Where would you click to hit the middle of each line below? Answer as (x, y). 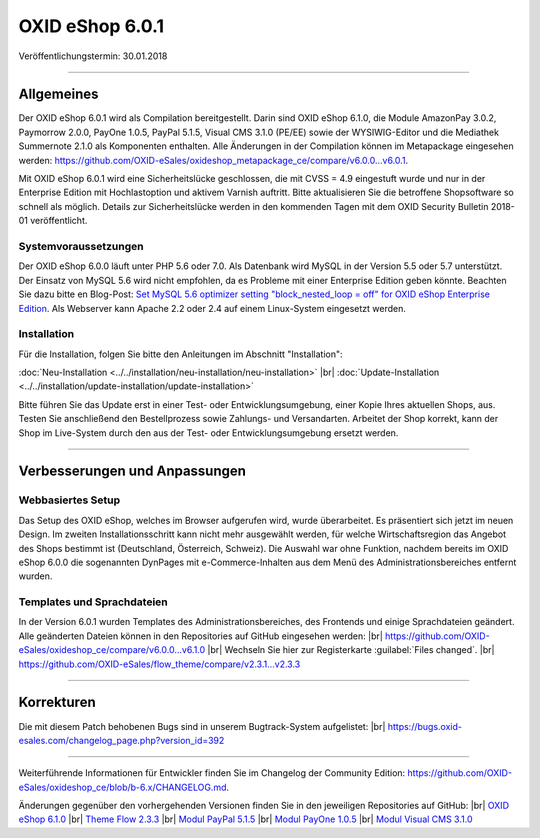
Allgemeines (58, 94)
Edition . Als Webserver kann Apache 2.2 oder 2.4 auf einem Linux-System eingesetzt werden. (212, 308)
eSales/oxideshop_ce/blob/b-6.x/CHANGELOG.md (122, 787)
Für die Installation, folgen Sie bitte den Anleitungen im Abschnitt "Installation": (181, 354)
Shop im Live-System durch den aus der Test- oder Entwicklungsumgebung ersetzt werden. (208, 432)
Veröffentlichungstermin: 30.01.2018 (93, 56)
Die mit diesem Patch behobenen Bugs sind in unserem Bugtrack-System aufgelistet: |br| (202, 726)
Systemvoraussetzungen (81, 246)
